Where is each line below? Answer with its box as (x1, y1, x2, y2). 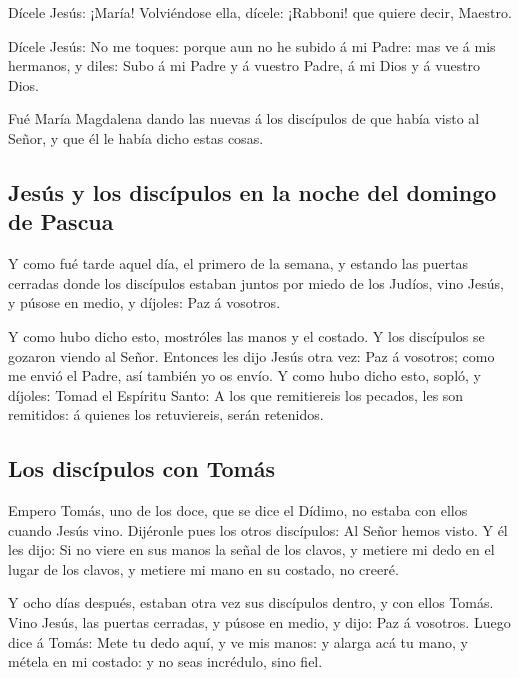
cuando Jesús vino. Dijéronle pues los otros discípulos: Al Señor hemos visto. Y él (8, 519, 508, 540)
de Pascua (8, 206, 114, 237)
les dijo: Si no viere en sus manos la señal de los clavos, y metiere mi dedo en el (8, 539, 495, 560)
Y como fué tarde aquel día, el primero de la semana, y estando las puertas (8, 253, 469, 274)
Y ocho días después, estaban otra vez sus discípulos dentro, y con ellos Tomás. (8, 592, 494, 613)
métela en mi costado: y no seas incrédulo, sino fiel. (8, 651, 323, 672)
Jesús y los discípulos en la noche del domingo (8, 176, 497, 207)
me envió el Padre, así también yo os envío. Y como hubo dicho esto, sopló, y (8, 365, 481, 386)
